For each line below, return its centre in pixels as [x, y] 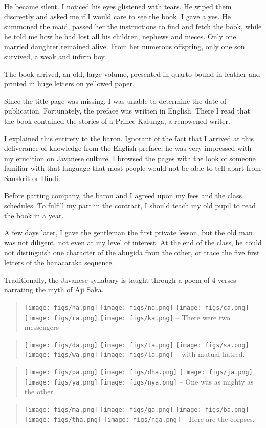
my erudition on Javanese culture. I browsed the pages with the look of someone [130, 158]
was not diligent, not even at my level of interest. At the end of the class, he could [133, 242]
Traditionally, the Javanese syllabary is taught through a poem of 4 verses [120, 279]
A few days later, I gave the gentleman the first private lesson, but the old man [128, 232]
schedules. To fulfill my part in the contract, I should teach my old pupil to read [130, 205]
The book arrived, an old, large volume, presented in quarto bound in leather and [132, 73]
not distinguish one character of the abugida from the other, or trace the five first [132, 252]
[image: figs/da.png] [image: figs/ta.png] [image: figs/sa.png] [137, 345]
